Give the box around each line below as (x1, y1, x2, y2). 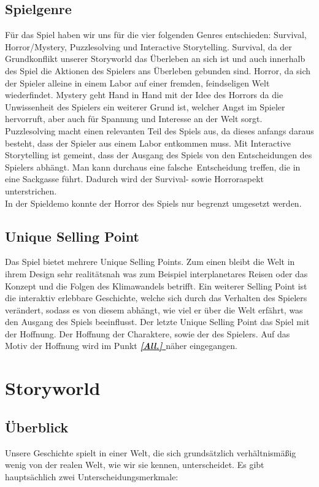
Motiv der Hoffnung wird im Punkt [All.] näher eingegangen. (5, 339, 237, 352)
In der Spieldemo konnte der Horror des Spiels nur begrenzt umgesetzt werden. (5, 196, 302, 209)
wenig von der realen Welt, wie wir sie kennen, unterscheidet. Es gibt (5, 458, 264, 471)
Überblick (5, 417, 69, 436)
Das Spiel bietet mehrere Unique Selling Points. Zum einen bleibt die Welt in (5, 255, 295, 268)
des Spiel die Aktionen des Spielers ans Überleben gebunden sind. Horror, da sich (5, 64, 311, 77)
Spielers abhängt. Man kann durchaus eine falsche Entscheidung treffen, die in (5, 160, 301, 173)
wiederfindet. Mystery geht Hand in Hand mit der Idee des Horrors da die (5, 88, 283, 101)
